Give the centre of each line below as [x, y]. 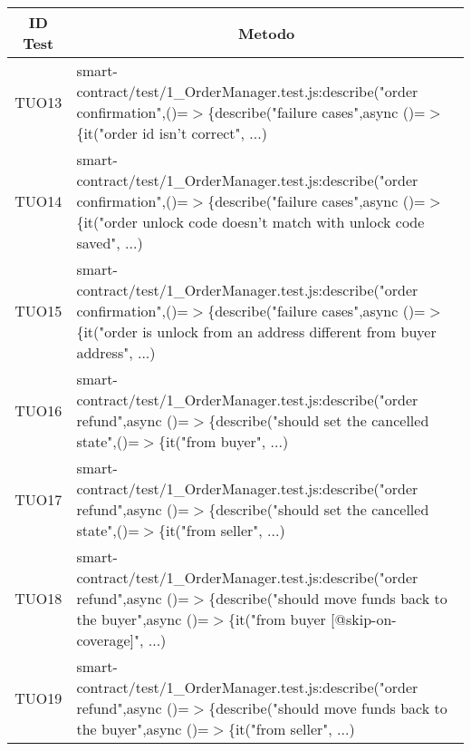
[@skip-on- [364, 619]
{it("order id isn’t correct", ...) [172, 133]
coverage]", [110, 640]
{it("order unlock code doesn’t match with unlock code [250, 222]
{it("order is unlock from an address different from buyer [256, 332]
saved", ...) [110, 243]
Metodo [267, 33]
